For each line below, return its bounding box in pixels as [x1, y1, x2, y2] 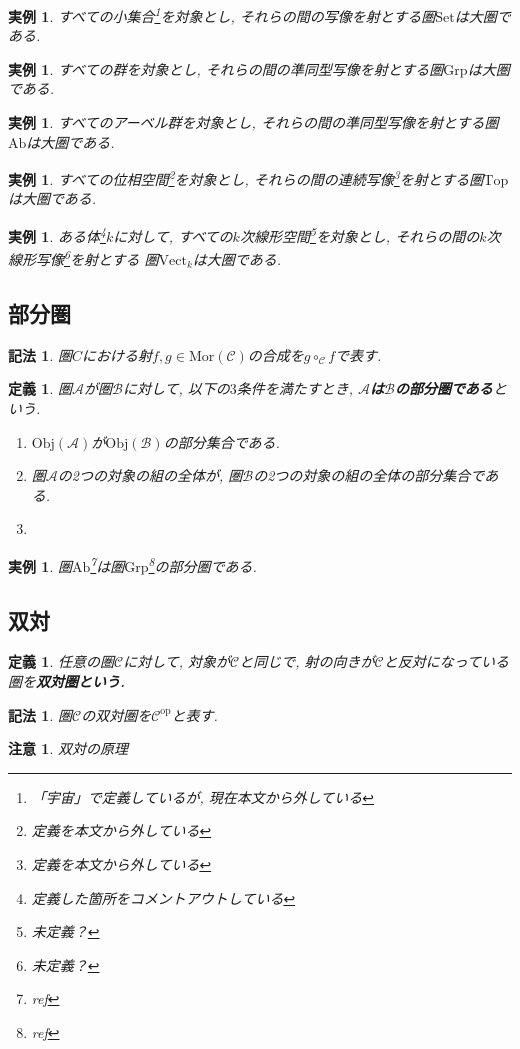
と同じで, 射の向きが [239, 651, 375, 672]
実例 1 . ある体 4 [8, 223, 106, 246]
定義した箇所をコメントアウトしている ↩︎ [31, 887, 296, 908]
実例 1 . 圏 [8, 555, 72, 576]
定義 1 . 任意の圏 [8, 651, 114, 672]
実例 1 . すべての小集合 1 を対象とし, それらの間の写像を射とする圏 [8, 3, 436, 26]
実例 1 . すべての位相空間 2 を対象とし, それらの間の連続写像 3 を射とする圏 [8, 166, 484, 189]
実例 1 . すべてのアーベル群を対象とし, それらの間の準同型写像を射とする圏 [8, 112, 499, 133]
